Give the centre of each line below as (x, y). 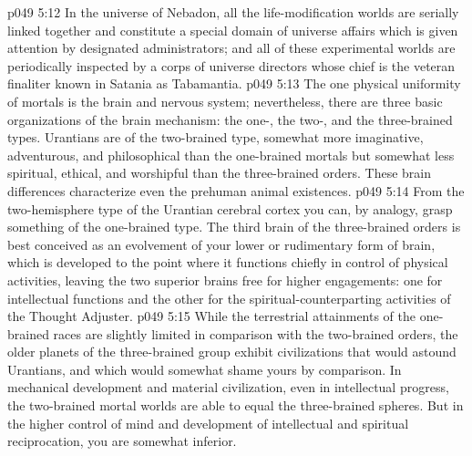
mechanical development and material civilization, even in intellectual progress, (228, 387)
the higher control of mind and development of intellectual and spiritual (208, 423)
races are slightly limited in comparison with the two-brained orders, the (256, 333)
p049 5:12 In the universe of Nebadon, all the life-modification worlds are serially (233, 12)
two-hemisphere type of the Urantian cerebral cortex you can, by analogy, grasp (230, 208)
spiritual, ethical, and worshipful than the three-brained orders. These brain (219, 173)
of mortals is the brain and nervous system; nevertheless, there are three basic (225, 101)
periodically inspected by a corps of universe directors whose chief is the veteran (231, 65)
